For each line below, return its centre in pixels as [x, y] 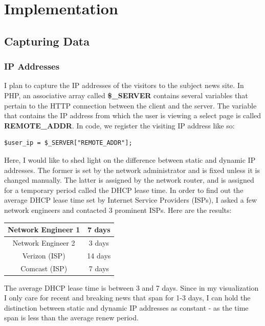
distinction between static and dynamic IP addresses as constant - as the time [126, 307]
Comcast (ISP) [44, 268]
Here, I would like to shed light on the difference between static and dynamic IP [130, 159]
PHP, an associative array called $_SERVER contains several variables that [126, 95]
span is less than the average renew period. [71, 318]
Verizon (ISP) [44, 255]
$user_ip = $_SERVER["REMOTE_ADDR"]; [68, 143]
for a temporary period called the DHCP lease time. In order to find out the [124, 190]
